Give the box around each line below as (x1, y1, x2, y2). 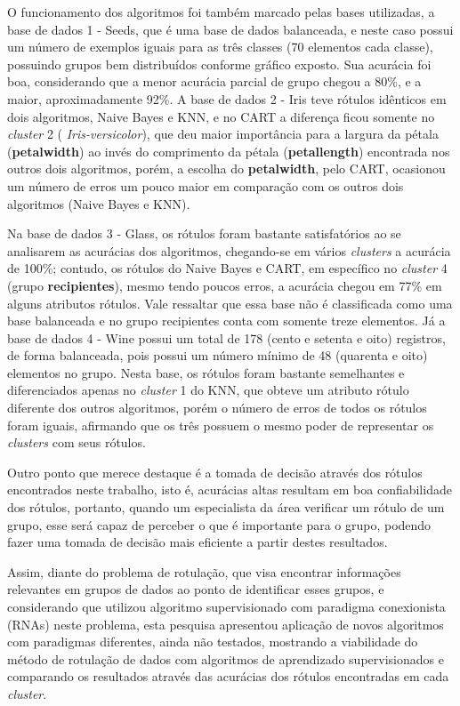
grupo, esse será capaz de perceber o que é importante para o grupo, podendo (7, 515, 432, 534)
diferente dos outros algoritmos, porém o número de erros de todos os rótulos (7, 398, 427, 417)
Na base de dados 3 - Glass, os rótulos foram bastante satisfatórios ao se (7, 224, 401, 243)
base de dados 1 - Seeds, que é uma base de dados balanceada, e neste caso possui (7, 20, 454, 38)
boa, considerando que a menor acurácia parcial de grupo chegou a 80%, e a (7, 72, 422, 91)
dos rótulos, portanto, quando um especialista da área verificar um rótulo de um (7, 498, 445, 517)
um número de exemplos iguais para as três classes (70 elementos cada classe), (7, 37, 433, 56)
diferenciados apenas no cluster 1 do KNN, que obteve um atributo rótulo (7, 381, 409, 399)
